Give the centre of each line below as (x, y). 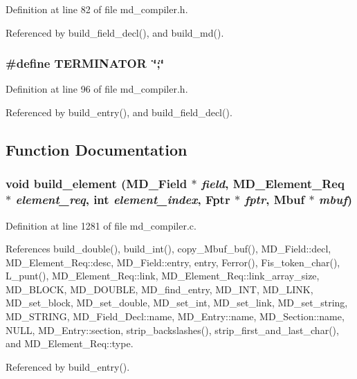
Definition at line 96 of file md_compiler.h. (97, 89)
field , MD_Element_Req (273, 184)
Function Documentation (97, 149)
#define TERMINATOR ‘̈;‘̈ (85, 63)
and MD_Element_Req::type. (70, 343)
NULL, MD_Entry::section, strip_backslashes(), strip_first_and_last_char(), (172, 330)
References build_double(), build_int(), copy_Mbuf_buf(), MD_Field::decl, (168, 249)
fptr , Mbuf (275, 200)
